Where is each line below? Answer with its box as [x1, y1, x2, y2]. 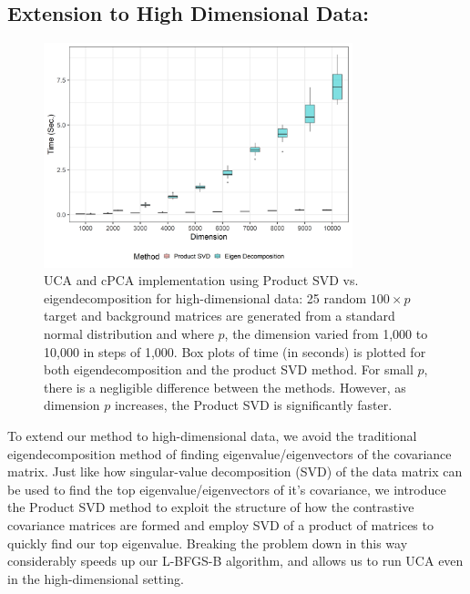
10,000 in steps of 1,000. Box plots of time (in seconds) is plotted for [44, 342, 426, 361]
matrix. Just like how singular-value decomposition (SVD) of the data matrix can [7, 462, 463, 481]
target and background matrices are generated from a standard [44, 306, 395, 325]
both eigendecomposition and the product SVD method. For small [44, 360, 414, 379]
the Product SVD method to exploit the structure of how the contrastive [7, 497, 414, 517]
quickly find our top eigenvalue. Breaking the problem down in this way [7, 533, 408, 552]
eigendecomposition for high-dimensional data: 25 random [44, 288, 367, 307]
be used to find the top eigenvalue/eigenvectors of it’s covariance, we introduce [7, 479, 446, 498]
